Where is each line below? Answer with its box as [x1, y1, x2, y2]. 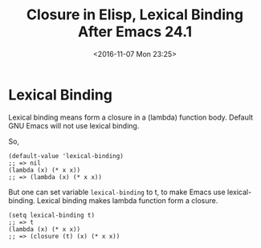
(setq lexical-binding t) [8, 211, 95, 219]
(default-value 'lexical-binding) [8, 152, 124, 160]
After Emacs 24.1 [77, 22, 193, 41]
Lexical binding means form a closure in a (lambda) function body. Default [8, 112, 254, 122]
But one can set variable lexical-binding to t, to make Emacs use [8, 187, 226, 197]
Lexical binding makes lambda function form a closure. [37, 195, 218, 205]
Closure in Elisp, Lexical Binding [27, 6, 243, 24]
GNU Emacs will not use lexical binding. [8, 120, 140, 130]
